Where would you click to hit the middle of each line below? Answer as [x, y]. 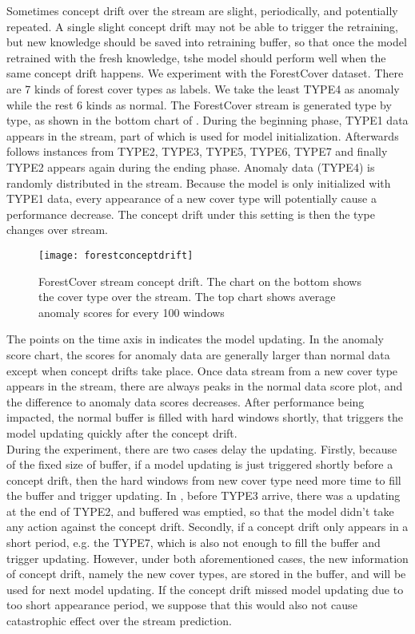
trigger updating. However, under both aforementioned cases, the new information [207, 558]
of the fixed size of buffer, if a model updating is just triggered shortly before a [200, 464]
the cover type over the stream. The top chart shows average [187, 297]
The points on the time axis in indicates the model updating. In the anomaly [195, 339]
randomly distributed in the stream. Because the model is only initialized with [199, 182]
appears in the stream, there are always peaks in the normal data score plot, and [205, 386]
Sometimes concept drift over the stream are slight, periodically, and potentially [202, 10]
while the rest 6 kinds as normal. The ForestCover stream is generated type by [199, 104]
